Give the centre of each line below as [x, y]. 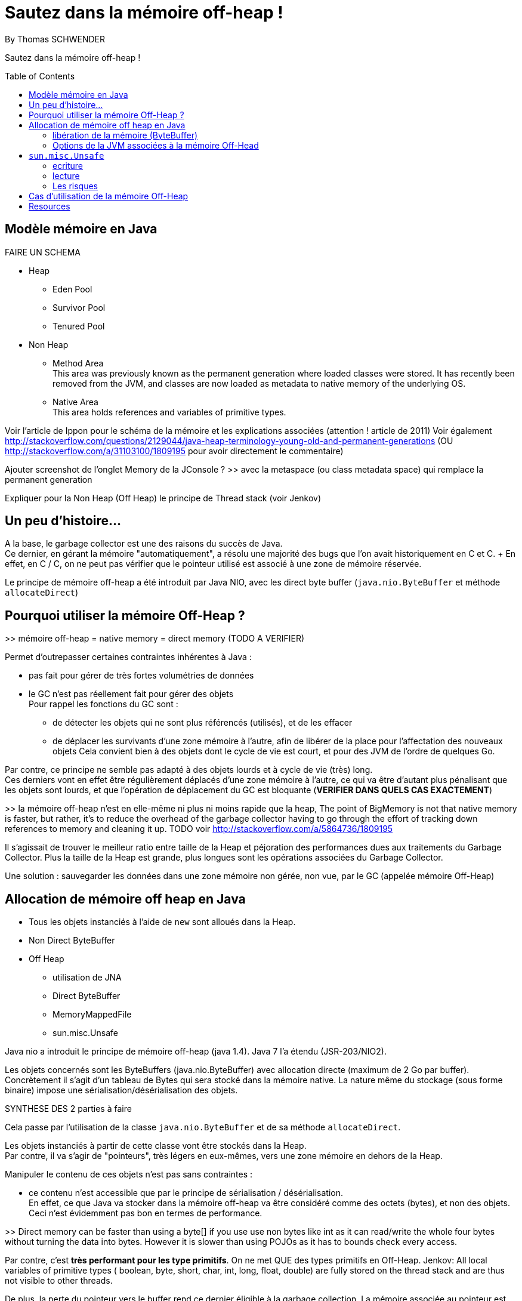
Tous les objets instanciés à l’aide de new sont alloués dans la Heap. [162, 922]
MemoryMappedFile [92, 1015]
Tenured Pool [79, 326]
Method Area [78, 363]
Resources [50, 206]
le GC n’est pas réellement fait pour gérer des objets [131, 694]
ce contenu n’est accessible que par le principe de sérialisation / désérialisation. [186, 1193]
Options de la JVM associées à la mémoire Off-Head [156, 145]
